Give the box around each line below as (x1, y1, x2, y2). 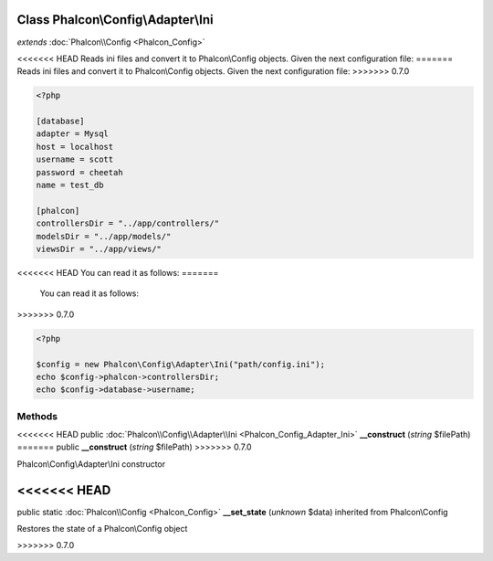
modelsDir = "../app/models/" (36, 231, 172, 241)
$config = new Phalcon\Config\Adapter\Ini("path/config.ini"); (36, 359, 326, 369)
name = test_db (36, 180, 104, 191)
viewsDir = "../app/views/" (36, 243, 162, 254)
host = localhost (36, 142, 114, 152)
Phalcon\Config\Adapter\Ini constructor (16, 458, 166, 470)
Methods (16, 409, 58, 422)
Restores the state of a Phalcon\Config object (16, 524, 188, 535)
